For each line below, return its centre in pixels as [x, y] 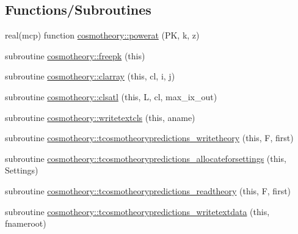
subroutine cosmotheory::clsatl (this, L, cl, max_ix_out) [111, 96]
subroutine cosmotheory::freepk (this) [75, 55]
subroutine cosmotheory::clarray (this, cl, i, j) [90, 76]
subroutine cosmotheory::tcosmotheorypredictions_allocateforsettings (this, [146, 158]
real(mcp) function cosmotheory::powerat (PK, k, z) [102, 35]
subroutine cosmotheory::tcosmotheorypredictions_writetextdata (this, [137, 211]
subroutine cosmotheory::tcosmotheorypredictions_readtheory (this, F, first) [148, 190]
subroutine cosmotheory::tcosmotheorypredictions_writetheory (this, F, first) [149, 138]
